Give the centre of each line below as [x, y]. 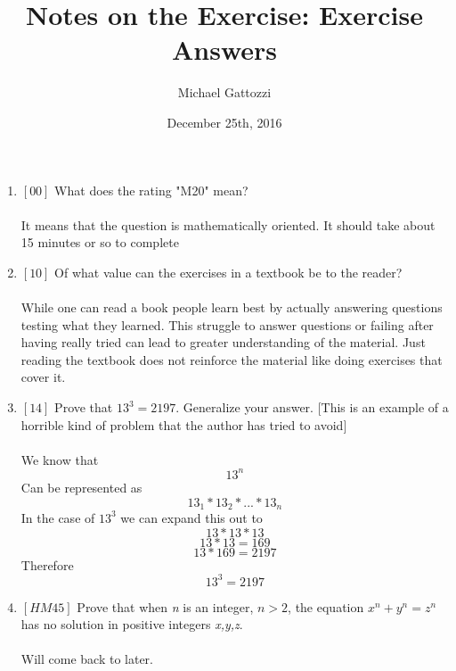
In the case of [58, 517]
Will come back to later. [87, 659]
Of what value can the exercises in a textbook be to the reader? [228, 272]
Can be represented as [81, 487]
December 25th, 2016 [224, 122]
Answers [224, 50]
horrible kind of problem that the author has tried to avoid [182, 424]
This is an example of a [385, 407]
